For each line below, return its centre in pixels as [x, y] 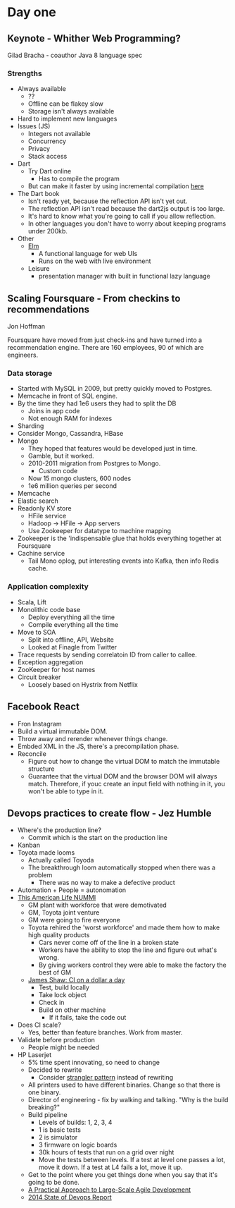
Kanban [29, 845]
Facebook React [43, 707]
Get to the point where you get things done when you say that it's [123, 1175]
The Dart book [38, 194]
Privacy [39, 149]
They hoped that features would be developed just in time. [113, 449]
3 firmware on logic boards [78, 1145]
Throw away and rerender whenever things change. [93, 738]
